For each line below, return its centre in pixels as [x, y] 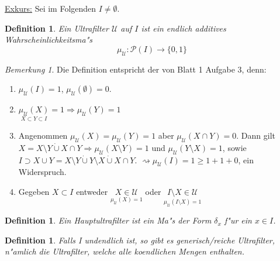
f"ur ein [238, 220]
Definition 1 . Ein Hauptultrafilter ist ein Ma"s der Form [108, 220]
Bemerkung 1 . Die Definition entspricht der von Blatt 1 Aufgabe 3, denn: [136, 69]
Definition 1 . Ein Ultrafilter [57, 28]
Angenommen [43, 135]
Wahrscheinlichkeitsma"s [49, 40]
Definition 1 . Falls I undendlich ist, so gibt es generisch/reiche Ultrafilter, [140, 240]
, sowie [234, 147]
